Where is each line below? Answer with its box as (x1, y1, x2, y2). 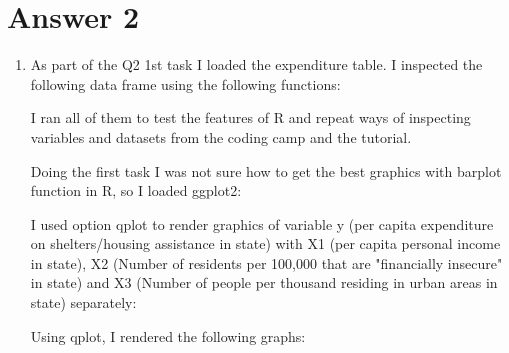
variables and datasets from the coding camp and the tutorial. (30, 126, 412, 147)
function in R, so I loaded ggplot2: (30, 180, 242, 201)
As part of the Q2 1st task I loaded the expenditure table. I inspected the (30, 54, 483, 75)
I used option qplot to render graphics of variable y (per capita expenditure (30, 213, 494, 234)
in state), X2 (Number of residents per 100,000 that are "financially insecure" (30, 252, 503, 273)
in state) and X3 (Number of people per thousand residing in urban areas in (30, 272, 498, 293)
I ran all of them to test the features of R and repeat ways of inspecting (30, 107, 471, 128)
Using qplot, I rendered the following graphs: (30, 325, 306, 346)
